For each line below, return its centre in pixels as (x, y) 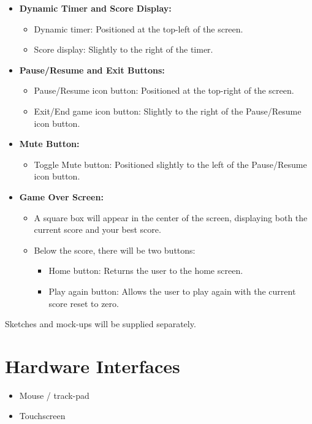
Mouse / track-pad (54, 395)
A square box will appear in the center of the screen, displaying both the (171, 217)
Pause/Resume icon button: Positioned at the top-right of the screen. (164, 90)
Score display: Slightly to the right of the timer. (124, 49)
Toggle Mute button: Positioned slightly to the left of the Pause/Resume (170, 164)
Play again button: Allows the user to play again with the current (172, 291)
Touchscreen (42, 416)
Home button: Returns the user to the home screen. (146, 271)
